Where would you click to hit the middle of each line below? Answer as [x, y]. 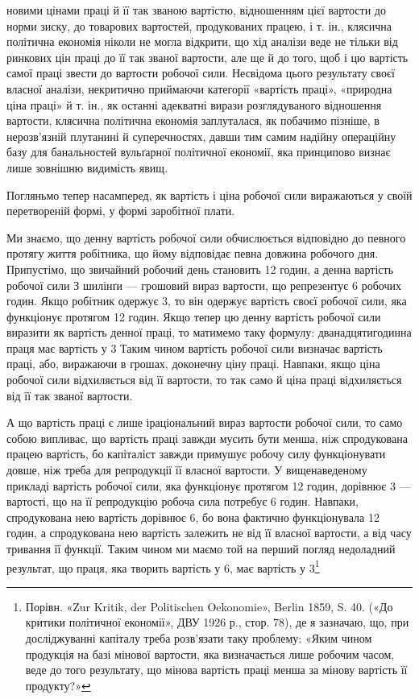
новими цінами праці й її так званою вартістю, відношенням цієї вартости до [196, 10]
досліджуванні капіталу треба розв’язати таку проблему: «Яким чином [199, 638]
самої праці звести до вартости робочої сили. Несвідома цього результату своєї [201, 73]
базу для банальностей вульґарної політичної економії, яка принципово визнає [199, 152]
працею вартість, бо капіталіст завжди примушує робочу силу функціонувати [196, 454]
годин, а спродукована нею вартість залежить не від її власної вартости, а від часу [209, 533]
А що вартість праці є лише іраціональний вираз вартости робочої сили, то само [205, 422]
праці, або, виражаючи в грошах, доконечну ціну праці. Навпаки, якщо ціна [193, 364]
